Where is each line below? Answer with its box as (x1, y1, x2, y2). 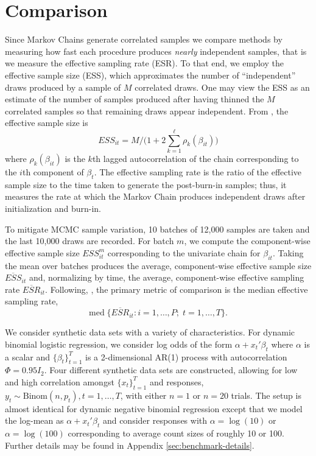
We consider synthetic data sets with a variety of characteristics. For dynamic (5, 326, 295, 338)
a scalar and (5, 350, 51, 363)
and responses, (149, 375, 204, 388)
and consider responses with (102, 414, 208, 427)
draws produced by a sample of (5, 80, 121, 93)
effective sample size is (5, 116, 88, 129)
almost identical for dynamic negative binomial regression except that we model (5, 402, 303, 415)
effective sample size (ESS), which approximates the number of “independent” (5, 68, 296, 81)
